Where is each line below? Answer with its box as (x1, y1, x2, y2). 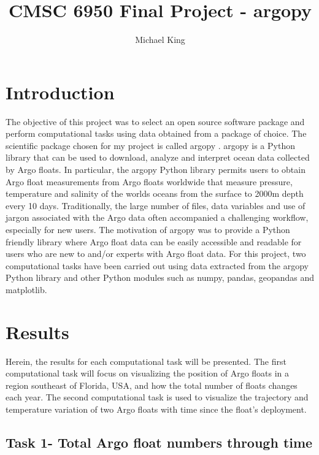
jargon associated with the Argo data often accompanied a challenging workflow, (6, 211, 309, 224)
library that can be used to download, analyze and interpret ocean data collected (6, 151, 310, 164)
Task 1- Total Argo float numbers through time (6, 433, 313, 452)
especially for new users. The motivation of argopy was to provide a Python (6, 223, 290, 235)
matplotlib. (6, 283, 47, 296)
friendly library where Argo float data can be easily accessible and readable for (6, 235, 302, 248)
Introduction (6, 79, 115, 104)
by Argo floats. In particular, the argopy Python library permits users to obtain (6, 163, 306, 176)
